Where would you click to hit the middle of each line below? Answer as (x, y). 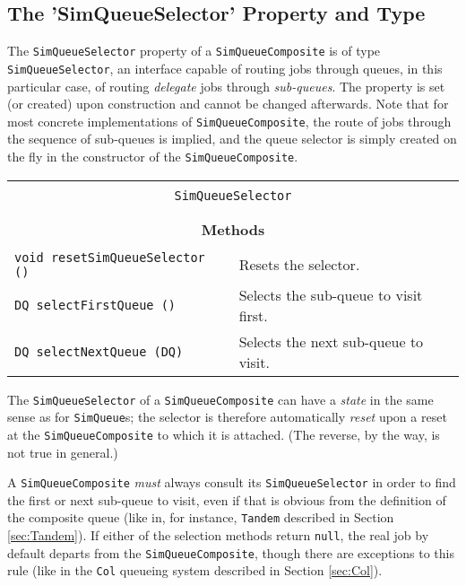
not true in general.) (63, 452)
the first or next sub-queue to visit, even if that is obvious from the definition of (227, 499)
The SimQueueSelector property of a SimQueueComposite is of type (194, 51)
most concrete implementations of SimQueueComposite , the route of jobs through (229, 121)
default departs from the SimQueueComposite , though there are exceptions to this (231, 552)
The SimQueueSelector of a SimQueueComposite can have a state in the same (220, 399)
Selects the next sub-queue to (331, 341)
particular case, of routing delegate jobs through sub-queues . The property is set (226, 86)
